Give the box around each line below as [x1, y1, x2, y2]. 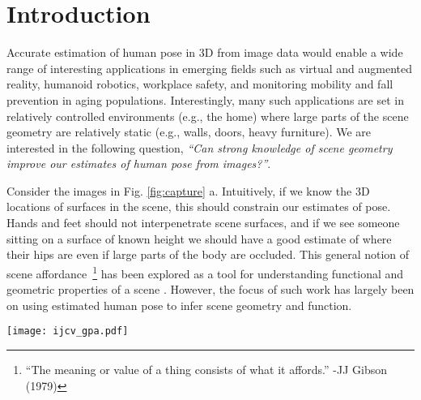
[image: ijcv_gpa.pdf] [6, 325, 129, 338]
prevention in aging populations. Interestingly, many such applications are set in [6, 91, 404, 108]
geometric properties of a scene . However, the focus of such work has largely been [6, 281, 415, 298]
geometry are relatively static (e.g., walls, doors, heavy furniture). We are [6, 123, 372, 140]
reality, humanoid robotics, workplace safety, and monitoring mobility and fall [6, 75, 393, 92]
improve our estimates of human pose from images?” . [6, 155, 271, 172]
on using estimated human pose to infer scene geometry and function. [6, 296, 352, 313]
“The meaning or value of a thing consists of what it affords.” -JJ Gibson [25, 360, 388, 377]
